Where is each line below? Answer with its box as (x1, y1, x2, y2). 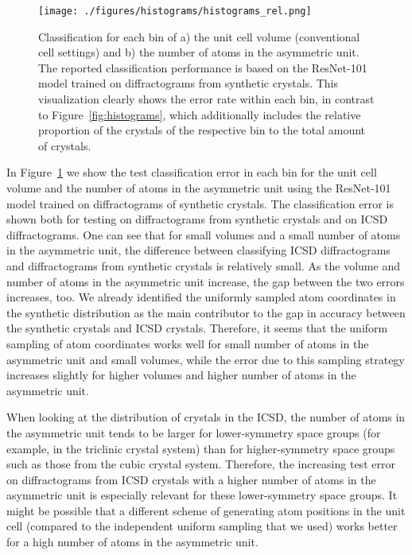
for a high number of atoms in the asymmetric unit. (6, 534, 258, 550)
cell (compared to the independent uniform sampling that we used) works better (6, 518, 398, 534)
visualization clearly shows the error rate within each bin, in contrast (38, 91, 375, 107)
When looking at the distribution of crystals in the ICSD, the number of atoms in (6, 409, 406, 425)
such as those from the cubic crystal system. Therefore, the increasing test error (6, 456, 395, 472)
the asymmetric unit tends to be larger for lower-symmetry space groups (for (6, 424, 381, 441)
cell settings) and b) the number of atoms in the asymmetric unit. (38, 44, 360, 60)
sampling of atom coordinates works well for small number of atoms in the (6, 335, 369, 351)
